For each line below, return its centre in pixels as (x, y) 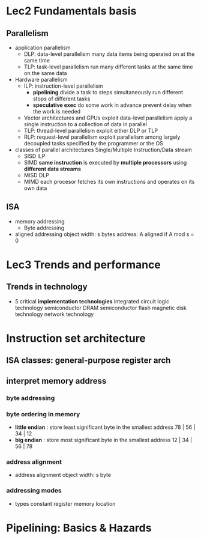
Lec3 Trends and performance (83, 265)
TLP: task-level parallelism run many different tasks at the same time (108, 67)
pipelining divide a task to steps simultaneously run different (108, 92)
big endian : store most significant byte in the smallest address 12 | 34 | (103, 440)
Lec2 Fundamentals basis (71, 11)
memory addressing (40, 221)
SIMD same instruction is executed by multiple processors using (105, 162)
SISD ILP (34, 156)
